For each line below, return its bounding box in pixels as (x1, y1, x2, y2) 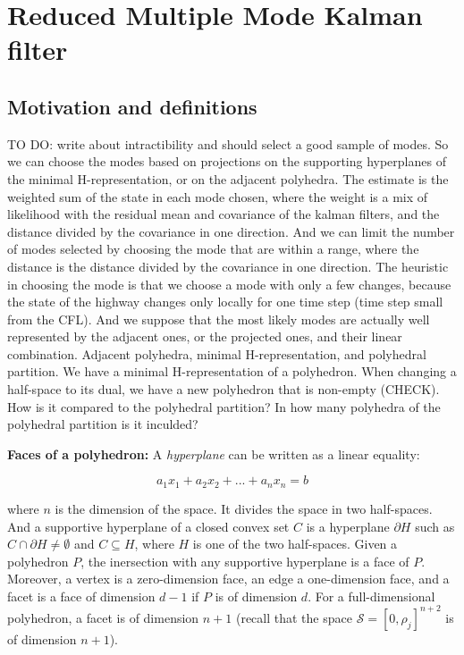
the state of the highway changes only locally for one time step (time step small (7, 292, 443, 311)
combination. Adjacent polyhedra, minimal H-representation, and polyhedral (7, 344, 426, 363)
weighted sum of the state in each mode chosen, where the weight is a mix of (7, 187, 428, 206)
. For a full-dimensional (308, 586, 435, 605)
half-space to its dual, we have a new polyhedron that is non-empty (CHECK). (7, 380, 440, 399)
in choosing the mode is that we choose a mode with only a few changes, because (7, 274, 451, 293)
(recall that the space (235, 608, 352, 626)
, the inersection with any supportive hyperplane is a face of (80, 551, 409, 570)
